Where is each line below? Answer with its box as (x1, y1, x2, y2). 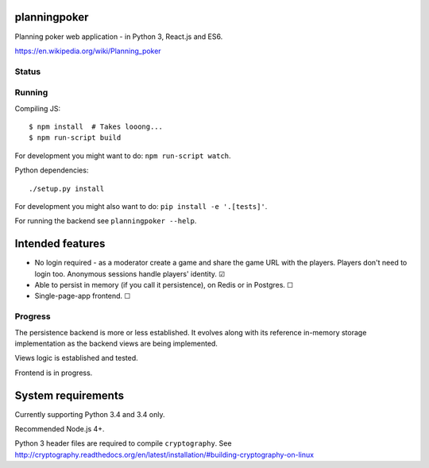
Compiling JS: (14, 103, 61, 113)
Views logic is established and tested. (14, 354, 138, 363)
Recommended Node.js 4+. (14, 424, 105, 434)
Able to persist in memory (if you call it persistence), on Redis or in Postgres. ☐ (34, 280, 294, 290)
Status (14, 66, 41, 77)
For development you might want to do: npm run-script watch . (14, 151, 231, 161)
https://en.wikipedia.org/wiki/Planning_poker (14, 46, 162, 56)
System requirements (14, 389, 125, 402)
